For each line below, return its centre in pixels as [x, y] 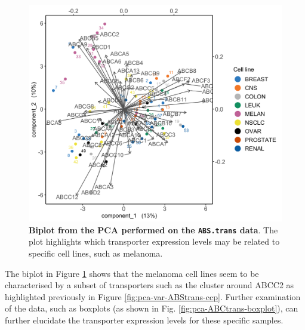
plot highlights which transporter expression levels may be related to [154, 241]
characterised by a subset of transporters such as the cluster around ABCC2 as [150, 285]
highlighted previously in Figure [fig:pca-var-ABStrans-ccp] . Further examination [153, 296]
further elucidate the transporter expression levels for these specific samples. [144, 320]
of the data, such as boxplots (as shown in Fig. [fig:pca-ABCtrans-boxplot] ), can [152, 308]
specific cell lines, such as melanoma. [96, 253]
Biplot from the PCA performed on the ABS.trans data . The [153, 229]
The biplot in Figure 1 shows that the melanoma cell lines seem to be [132, 273]
